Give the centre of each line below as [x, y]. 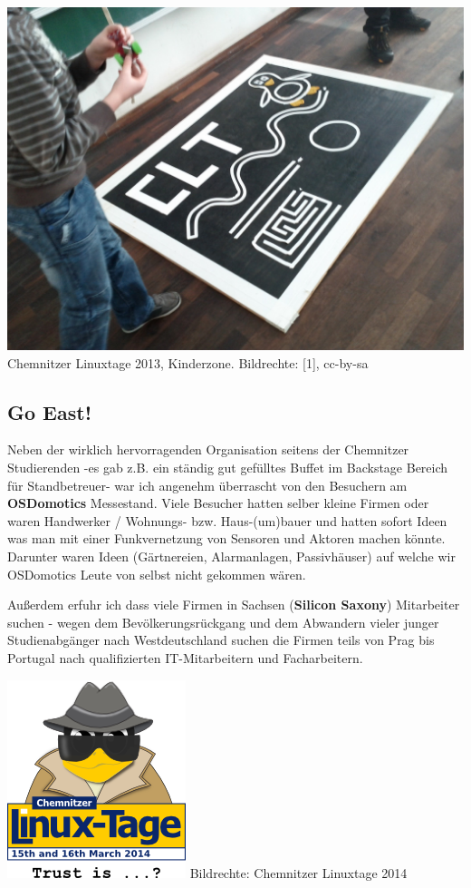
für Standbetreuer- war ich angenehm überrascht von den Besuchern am [207, 485]
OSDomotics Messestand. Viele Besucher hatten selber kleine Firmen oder [218, 503]
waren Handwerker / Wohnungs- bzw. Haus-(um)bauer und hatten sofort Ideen [227, 520]
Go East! [49, 411]
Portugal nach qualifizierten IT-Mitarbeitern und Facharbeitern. [185, 657]
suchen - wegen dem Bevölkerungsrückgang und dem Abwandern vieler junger [223, 622]
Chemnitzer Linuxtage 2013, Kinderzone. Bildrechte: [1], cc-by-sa [188, 362]
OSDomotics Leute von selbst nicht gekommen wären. [157, 574]
